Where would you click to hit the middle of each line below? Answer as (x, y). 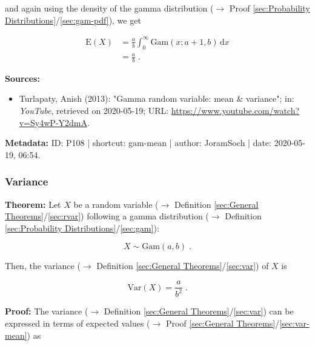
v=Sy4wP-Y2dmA (53, 122)
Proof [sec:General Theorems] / (223, 323)
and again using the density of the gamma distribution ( (109, 8)
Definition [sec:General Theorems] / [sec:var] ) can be (199, 311)
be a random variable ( (116, 204)
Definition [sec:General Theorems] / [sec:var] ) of (183, 266)
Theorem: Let (33, 204)
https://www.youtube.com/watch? (235, 111)
